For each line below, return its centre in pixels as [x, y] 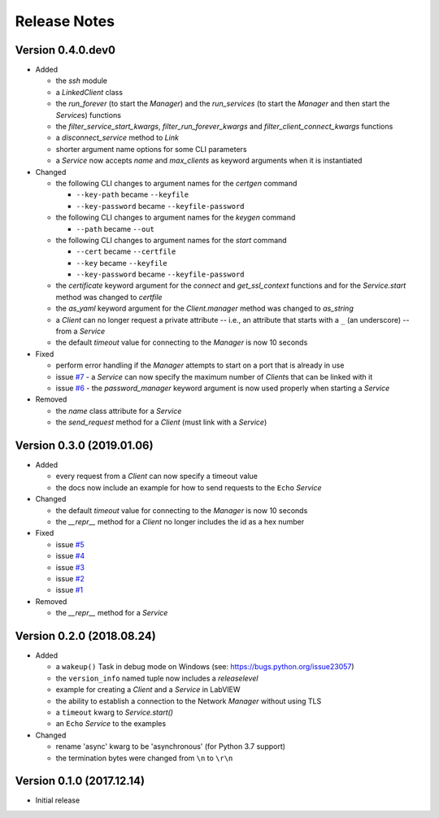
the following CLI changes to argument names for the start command [172, 240]
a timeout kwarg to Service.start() [115, 712]
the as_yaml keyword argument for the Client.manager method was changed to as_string [204, 308]
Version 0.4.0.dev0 [65, 50]
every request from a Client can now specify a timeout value [156, 476]
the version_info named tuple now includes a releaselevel [157, 678]
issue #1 [70, 590]
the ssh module [82, 80]
